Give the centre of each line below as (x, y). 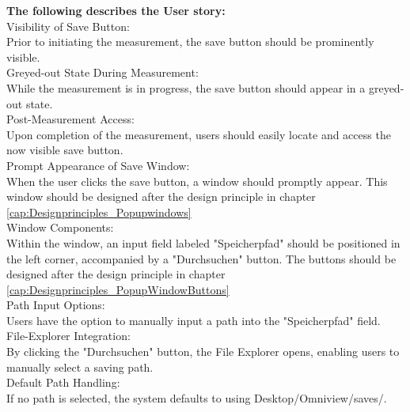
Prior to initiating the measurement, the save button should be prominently (190, 42)
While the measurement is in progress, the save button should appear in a (186, 87)
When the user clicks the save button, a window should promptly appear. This (197, 181)
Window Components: (60, 227)
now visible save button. (65, 150)
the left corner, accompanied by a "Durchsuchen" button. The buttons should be (201, 258)
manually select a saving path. (80, 367)
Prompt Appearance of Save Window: (98, 165)
